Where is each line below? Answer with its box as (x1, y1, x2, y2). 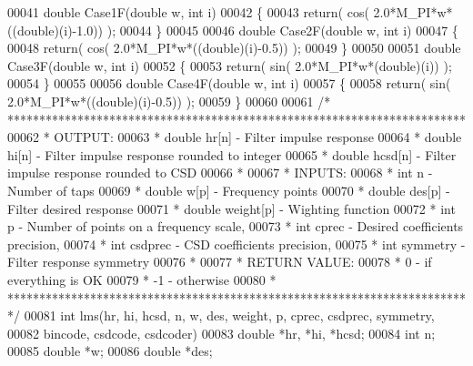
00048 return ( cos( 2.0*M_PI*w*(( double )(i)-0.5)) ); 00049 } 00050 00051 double (7, 38, 461, 57)
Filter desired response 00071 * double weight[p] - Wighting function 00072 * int (7, 198, 456, 218)
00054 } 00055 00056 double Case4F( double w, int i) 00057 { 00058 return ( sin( (7, 74, 451, 93)
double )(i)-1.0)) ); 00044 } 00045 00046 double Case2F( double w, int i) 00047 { (16, 20, 458, 39)
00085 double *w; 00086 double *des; (7, 341, 213, 361)
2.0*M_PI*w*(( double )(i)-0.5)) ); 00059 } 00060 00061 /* (7, 91, 331, 110)
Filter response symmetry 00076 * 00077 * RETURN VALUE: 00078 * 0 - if (7, 252, 432, 271)
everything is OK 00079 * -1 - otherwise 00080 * (7, 269, 277, 289)
